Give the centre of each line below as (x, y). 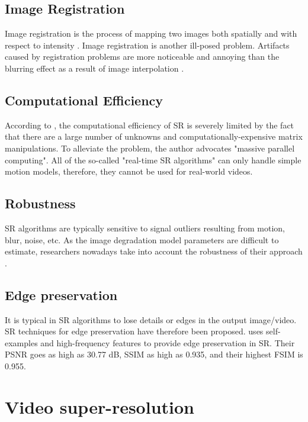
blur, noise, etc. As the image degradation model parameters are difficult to (142, 239)
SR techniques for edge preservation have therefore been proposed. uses (134, 331)
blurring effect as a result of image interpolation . (94, 68)
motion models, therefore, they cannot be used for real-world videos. (129, 171)
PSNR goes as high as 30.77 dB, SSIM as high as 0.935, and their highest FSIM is (154, 354)
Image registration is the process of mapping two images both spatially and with (151, 33)
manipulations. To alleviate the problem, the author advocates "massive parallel (150, 148)
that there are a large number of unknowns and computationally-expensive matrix (154, 136)
